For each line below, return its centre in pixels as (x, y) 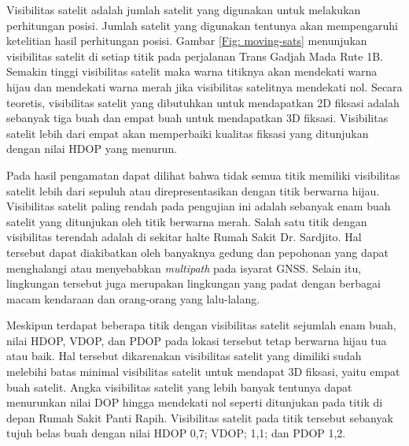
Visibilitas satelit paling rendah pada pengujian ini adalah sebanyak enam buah (199, 206)
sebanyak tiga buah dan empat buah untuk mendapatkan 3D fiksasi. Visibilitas (197, 118)
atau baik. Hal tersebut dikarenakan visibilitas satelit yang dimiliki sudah (184, 356)
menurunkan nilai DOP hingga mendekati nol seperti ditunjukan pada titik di (195, 402)
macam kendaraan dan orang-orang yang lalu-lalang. (133, 298)
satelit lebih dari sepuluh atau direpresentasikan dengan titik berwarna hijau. (193, 190)
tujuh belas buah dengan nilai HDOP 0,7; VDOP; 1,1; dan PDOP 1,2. (176, 433)
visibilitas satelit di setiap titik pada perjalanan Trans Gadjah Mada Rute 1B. (195, 56)
